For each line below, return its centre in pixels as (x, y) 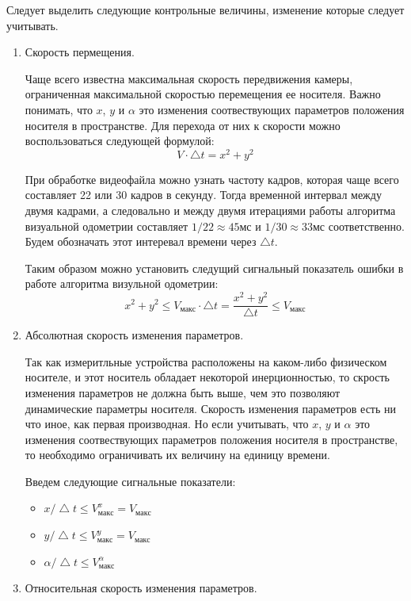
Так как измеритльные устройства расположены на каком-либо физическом (206, 361)
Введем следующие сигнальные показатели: (130, 481)
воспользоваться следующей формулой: (120, 141)
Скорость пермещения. (80, 52)
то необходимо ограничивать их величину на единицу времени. (177, 455)
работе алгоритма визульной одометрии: (122, 283)
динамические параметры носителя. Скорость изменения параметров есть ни (210, 408)
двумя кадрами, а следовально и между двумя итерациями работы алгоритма (210, 211)
